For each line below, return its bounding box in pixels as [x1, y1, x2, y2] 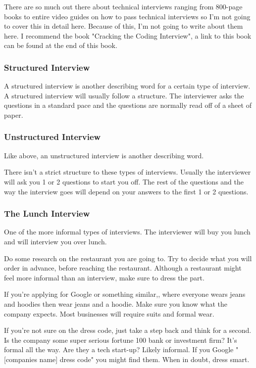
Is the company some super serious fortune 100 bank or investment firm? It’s [4, 334, 237, 345]
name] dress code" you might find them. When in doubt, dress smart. [39, 354, 250, 364]
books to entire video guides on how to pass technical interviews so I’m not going [4, 11, 251, 21]
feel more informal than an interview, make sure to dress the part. [4, 272, 205, 282]
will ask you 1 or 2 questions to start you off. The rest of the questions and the [4, 176, 244, 186]
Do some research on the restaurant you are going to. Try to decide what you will [4, 253, 252, 263]
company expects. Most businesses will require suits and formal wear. [4, 308, 214, 319]
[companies [4, 354, 37, 364]
